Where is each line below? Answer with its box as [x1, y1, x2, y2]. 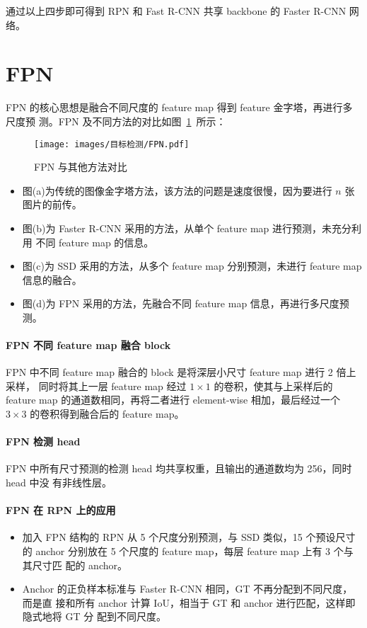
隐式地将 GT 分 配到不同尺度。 [22, 609, 166, 624]
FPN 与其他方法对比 [34, 159, 127, 174]
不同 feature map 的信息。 [35, 234, 154, 249]
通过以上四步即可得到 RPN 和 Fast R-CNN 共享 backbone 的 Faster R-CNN [6, 4, 346, 18]
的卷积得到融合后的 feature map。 [30, 406, 185, 421]
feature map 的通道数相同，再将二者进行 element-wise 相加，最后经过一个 [6, 392, 340, 407]
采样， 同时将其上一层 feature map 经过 [6, 378, 187, 393]
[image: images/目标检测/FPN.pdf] [34, 139, 190, 149]
